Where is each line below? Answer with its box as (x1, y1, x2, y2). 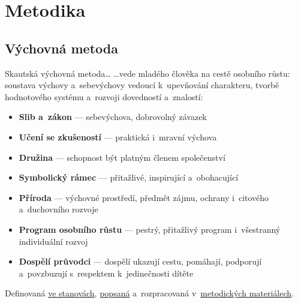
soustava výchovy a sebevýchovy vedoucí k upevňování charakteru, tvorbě (5, 79, 279, 91)
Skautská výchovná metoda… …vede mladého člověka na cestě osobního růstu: (5, 67, 290, 79)
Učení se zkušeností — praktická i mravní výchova (19, 130, 217, 143)
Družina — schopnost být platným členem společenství (19, 151, 225, 163)
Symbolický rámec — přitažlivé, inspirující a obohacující (19, 171, 239, 184)
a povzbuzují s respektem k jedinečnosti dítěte (19, 266, 194, 279)
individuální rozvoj (19, 235, 88, 247)
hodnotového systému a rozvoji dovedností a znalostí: (5, 90, 203, 103)
